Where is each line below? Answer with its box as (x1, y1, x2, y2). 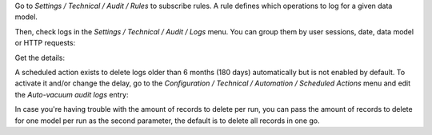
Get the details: (14, 53, 66, 62)
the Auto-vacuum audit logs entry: (14, 89, 129, 99)
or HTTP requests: (14, 38, 76, 48)
